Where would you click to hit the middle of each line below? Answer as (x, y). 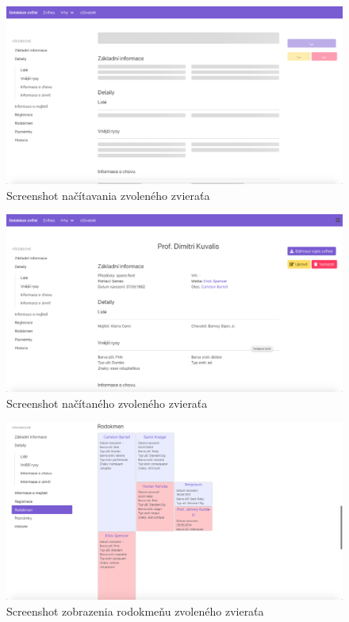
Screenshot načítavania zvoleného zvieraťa (108, 195)
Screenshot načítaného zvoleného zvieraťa (107, 403)
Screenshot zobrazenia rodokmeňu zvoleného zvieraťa (135, 610)
